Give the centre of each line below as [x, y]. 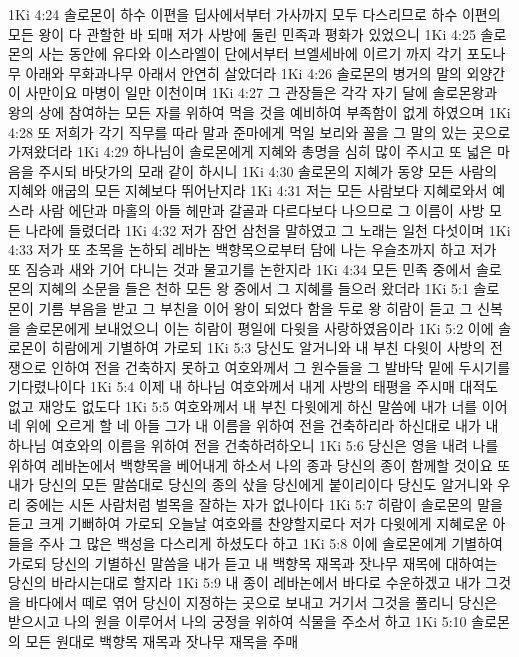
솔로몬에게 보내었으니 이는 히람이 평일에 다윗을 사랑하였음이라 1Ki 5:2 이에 [259, 327]
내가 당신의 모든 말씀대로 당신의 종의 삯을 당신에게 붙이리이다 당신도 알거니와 [250, 484]
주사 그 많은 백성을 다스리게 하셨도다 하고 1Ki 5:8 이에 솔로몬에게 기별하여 [270, 543]
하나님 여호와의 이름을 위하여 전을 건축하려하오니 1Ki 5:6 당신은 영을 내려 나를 [253, 445]
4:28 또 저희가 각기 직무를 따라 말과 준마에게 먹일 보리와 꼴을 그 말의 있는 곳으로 [259, 131]
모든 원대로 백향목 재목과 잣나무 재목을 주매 [162, 641]
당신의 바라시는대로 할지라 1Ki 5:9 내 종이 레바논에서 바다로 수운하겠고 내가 [244, 582]
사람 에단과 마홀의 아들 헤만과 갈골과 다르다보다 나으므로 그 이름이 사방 [261, 209]
